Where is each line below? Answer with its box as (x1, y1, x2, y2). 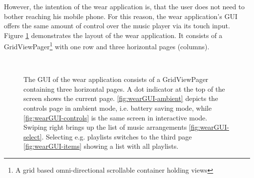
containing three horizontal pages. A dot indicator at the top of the (23, 83, 225, 94)
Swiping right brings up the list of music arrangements (23, 122, 187, 132)
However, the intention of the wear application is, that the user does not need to (4, 1, 245, 11)
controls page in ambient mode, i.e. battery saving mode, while (23, 103, 212, 113)
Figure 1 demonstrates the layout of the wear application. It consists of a (4, 30, 223, 40)
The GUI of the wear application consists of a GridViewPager (23, 74, 209, 84)
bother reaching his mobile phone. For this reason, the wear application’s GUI (4, 11, 237, 21)
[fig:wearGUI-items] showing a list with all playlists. (23, 141, 179, 151)
